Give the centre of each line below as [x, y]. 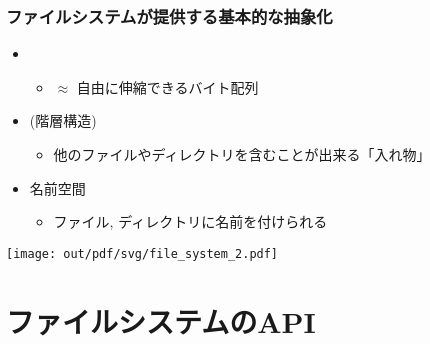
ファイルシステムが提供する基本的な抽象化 [169, 15]
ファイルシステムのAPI [161, 320]
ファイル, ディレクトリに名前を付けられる [190, 221]
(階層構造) [63, 120]
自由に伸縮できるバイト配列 [167, 86]
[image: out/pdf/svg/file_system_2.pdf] [142, 253]
